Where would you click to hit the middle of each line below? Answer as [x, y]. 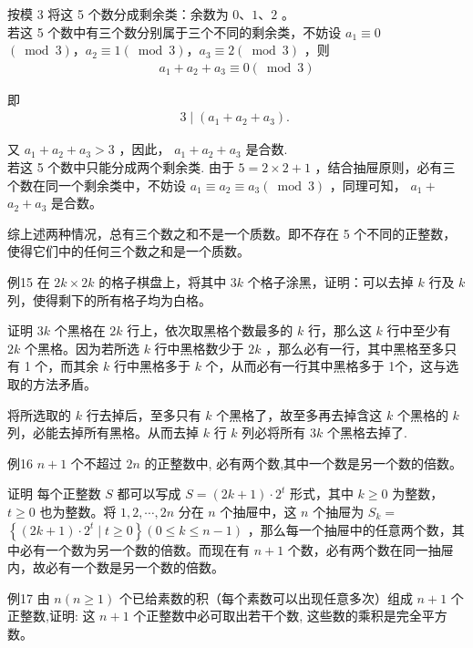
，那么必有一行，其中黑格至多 [355, 348]
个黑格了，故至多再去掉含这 [299, 414]
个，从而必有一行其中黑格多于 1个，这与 [326, 366]
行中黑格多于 [152, 366]
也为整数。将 [78, 511]
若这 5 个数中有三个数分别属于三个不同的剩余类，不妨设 [175, 31]
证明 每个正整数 [54, 494]
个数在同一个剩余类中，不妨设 [97, 185]
